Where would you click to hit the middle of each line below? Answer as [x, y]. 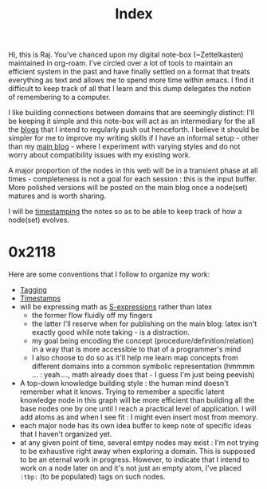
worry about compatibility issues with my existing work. [100, 155]
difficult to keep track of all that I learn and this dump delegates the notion [130, 89]
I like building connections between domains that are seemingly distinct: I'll [132, 113]
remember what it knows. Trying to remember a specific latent [122, 392]
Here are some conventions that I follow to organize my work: [109, 274]
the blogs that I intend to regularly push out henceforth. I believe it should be [134, 129]
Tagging [33, 290]
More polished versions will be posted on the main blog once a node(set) [128, 188]
